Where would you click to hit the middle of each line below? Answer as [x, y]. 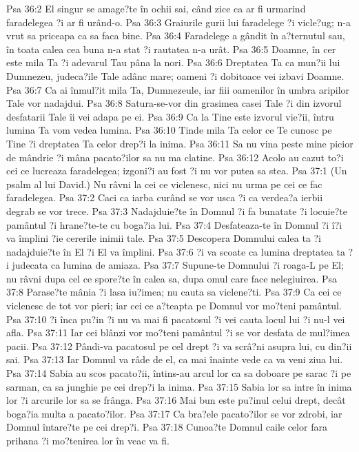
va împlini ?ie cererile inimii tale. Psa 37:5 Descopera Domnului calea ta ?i [164, 238]
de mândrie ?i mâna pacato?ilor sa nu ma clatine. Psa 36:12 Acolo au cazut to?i [175, 157]
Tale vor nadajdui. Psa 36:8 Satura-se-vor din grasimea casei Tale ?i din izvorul [174, 103]
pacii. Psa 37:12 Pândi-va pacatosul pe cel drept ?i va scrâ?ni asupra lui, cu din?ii [179, 346]
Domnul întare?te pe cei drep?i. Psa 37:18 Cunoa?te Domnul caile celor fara [167, 427]
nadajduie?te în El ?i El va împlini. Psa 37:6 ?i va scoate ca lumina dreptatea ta [176, 251]
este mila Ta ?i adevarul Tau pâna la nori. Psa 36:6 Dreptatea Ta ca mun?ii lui [173, 62]
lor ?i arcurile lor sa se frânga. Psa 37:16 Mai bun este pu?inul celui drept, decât [176, 400]
